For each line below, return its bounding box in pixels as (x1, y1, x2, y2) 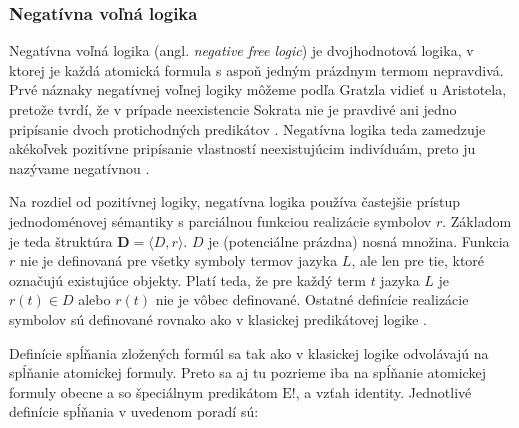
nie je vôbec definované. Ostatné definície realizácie (155, 289, 469, 310)
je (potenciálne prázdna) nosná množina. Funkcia (208, 230, 510, 251)
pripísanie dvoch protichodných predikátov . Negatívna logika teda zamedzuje (9, 118, 486, 139)
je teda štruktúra (9, 230, 113, 251)
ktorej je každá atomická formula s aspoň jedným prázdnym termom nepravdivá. (9, 59, 504, 80)
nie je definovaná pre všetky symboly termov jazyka (19, 250, 338, 271)
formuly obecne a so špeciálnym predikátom (9, 381, 278, 402)
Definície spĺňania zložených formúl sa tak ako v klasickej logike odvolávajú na (9, 342, 489, 363)
